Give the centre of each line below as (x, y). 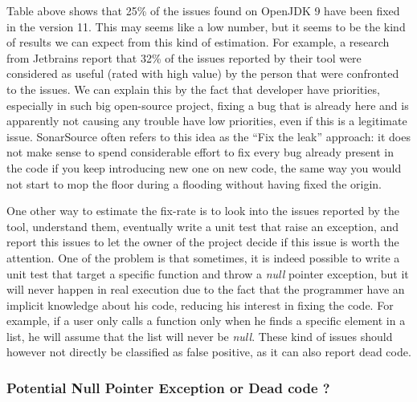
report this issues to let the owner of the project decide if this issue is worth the (203, 242)
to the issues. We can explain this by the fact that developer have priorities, (193, 89)
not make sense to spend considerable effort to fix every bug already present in (200, 152)
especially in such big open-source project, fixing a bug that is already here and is (208, 105)
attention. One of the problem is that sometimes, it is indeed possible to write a (203, 257)
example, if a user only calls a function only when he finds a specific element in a (206, 321)
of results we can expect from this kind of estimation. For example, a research (198, 42)
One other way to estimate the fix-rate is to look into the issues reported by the (203, 211)
